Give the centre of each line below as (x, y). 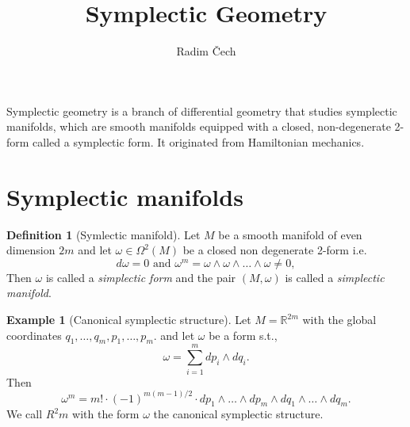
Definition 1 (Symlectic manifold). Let (103, 234)
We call (25, 414)
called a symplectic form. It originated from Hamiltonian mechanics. (199, 141)
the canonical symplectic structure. (238, 414)
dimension (31, 250)
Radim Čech (206, 51)
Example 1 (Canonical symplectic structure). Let (129, 319)
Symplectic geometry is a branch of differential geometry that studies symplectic (202, 111)
